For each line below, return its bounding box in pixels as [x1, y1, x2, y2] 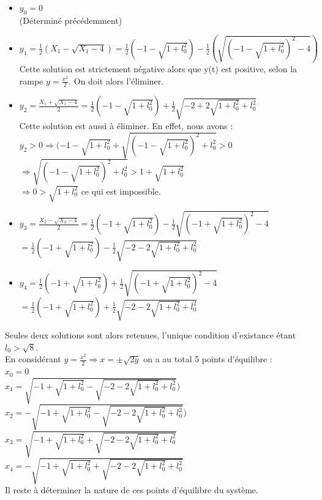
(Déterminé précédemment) [19, 13, 122, 26]
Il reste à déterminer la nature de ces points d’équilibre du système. [5, 483, 258, 496]
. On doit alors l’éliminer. [69, 74, 164, 87]
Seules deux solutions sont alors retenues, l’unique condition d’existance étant [5, 329, 296, 341]
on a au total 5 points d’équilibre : [143, 353, 272, 365]
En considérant [5, 353, 61, 365]
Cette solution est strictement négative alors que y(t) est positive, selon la [19, 62, 298, 75]
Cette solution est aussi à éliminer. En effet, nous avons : [19, 119, 233, 132]
